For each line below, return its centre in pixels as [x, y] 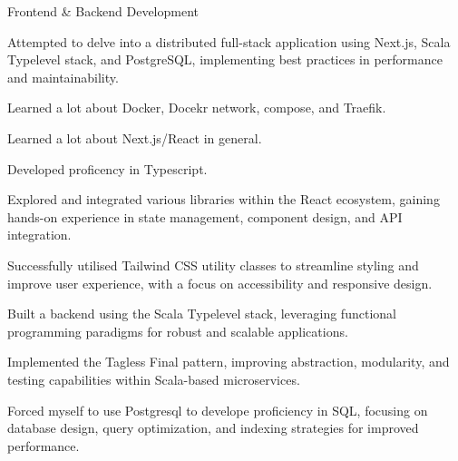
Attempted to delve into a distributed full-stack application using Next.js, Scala [229, 41]
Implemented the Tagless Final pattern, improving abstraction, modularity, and [229, 362]
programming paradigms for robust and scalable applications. [178, 331]
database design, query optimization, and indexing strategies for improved [213, 428]
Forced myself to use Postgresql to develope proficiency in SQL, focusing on [218, 410]
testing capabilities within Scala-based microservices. [154, 379]
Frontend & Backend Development [103, 11]
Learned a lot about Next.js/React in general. [135, 137]
